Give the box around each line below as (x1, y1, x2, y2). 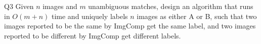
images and (42, 1, 77, 11)
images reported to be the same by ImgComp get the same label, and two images (4, 20, 256, 31)
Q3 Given (4, 1, 34, 11)
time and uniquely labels (51, 10, 128, 21)
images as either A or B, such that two (137, 10, 257, 21)
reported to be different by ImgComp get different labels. (4, 30, 181, 40)
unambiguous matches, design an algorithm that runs (88, 1, 253, 11)
